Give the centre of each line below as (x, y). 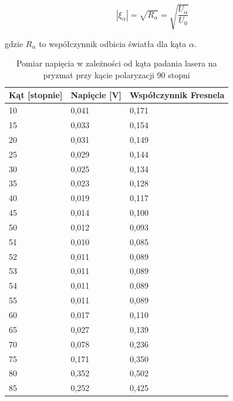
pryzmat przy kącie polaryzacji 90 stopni (116, 74)
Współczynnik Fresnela (177, 95)
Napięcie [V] (96, 95)
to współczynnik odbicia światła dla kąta (113, 43)
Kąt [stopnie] (36, 95)
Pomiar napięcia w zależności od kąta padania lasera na (116, 63)
